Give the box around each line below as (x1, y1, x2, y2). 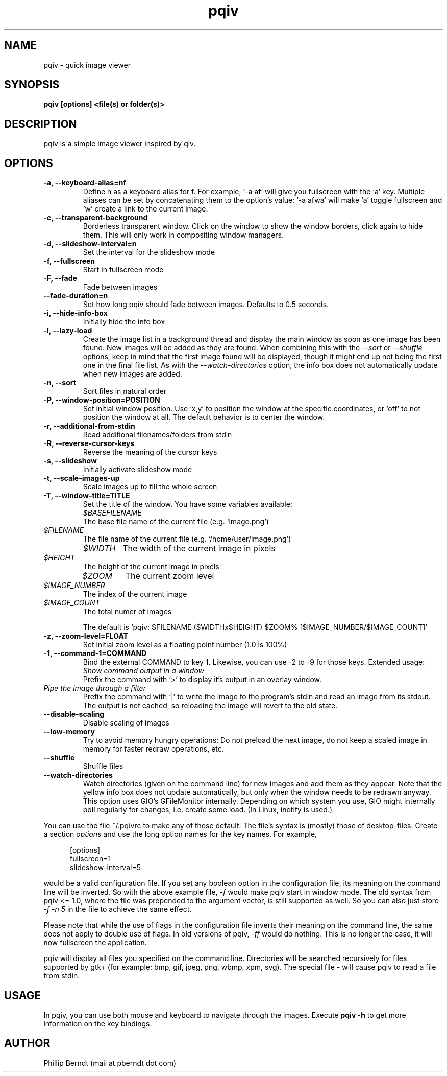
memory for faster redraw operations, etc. (83, 744, 224, 754)
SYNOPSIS (4, 78, 60, 91)
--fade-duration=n (43, 291, 108, 300)
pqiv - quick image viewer (43, 60, 131, 69)
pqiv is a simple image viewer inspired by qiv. (43, 139, 196, 148)
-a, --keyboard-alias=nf (43, 178, 126, 188)
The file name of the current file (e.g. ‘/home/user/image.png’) (83, 534, 291, 544)
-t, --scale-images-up (43, 474, 120, 483)
